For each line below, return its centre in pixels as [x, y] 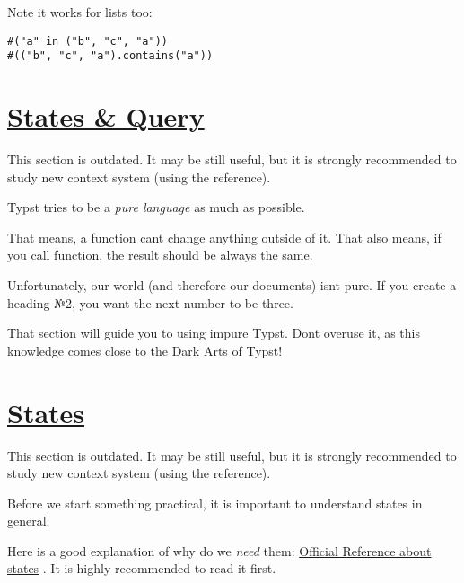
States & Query [106, 116]
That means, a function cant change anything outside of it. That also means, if [224, 237]
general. [29, 521]
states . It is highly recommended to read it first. [142, 568]
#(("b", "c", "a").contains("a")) [110, 56]
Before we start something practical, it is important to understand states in [215, 503]
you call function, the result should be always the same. [160, 255]
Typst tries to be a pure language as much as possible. [156, 207]
